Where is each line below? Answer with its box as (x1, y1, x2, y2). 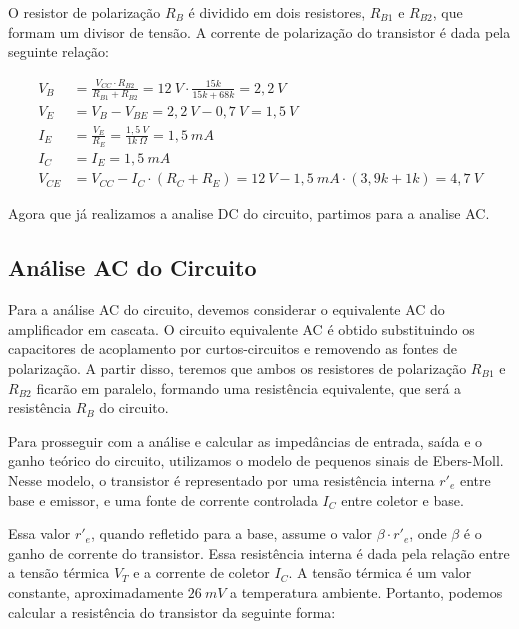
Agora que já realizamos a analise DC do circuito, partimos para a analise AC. (8, 203, 490, 224)
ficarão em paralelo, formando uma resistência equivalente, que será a (36, 377, 462, 398)
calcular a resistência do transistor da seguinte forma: (8, 601, 336, 622)
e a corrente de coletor (133, 562, 270, 583)
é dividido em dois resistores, (188, 2, 366, 22)
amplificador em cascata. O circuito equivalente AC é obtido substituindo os (8, 318, 475, 339)
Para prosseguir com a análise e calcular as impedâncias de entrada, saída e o (8, 430, 483, 451)
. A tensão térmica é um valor (288, 562, 472, 583)
